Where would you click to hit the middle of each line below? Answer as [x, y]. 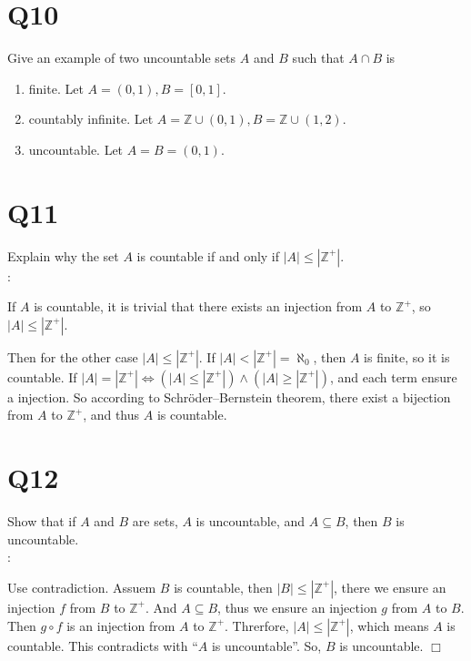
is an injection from [121, 625]
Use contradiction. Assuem [82, 587]
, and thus [111, 415]
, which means [389, 625]
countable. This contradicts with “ [103, 645]
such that [318, 58]
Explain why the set [63, 255]
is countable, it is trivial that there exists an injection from [198, 306]
